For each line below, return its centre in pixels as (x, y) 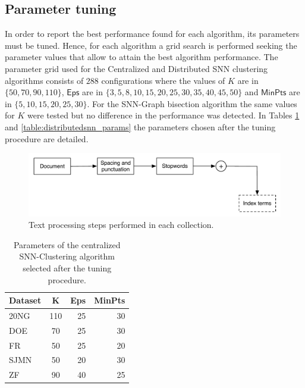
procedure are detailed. (47, 138)
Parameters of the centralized (67, 244)
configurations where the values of (163, 80)
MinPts (110, 300)
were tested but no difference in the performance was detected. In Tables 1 (163, 115)
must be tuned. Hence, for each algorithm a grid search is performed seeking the (151, 45)
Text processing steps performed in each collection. (121, 225)
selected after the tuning (67, 267)
